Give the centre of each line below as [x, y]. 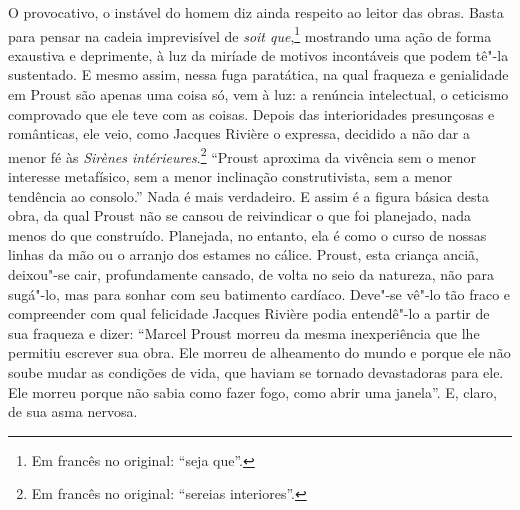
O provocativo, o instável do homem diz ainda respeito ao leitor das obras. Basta [256, 12]
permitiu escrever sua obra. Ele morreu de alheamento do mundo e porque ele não [259, 352]
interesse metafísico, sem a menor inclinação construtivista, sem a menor [230, 176]
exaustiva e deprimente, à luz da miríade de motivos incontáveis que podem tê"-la [258, 54]
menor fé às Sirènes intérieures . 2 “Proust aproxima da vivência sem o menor [242, 155]
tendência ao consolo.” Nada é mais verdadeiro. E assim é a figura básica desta [248, 195]
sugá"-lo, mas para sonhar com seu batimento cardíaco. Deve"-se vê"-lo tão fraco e [259, 293]
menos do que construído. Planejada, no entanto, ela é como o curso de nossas [247, 234]
